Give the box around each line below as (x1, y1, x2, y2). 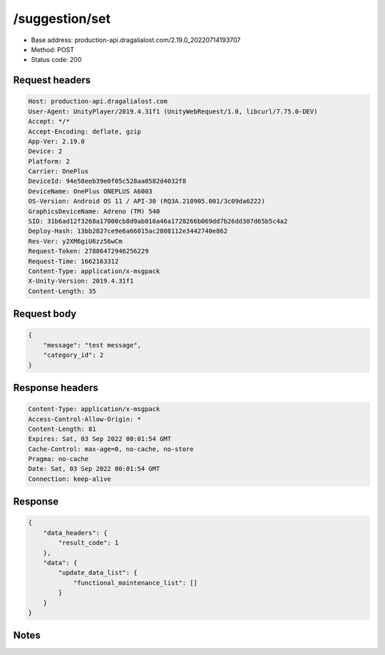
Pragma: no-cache (28, 455, 89, 463)
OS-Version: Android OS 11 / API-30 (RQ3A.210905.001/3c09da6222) (28, 197, 265, 205)
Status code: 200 (31, 56, 82, 64)
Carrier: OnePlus (28, 168, 89, 176)
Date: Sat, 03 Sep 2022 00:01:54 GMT (28, 464, 160, 473)
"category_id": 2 (43, 351, 104, 360)
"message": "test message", (43, 341, 142, 349)
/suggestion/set (13, 11, 111, 26)
